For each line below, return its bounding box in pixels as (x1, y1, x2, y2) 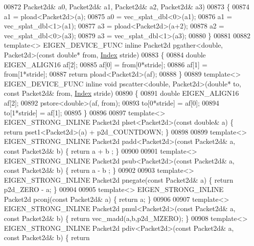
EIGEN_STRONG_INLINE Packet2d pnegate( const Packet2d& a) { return (4, 174, 233, 185)
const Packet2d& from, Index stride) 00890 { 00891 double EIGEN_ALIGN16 (4, 88, 239, 98)
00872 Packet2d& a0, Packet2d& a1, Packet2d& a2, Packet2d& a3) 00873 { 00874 (4, 1, 250, 11)
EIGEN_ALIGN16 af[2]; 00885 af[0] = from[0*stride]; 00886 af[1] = (4, 59, 208, 69)
